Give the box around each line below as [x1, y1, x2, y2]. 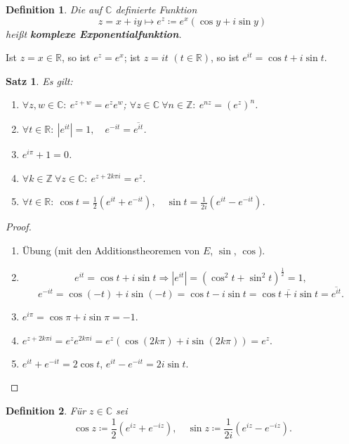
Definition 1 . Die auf [6, 2, 103, 16]
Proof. [6, 219, 32, 234]
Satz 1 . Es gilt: [6, 73, 73, 88]
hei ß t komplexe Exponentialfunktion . [6, 26, 182, 41]
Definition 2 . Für [6, 403, 86, 418]
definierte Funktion [115, 2, 197, 16]
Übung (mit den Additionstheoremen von [22, 243, 200, 258]
